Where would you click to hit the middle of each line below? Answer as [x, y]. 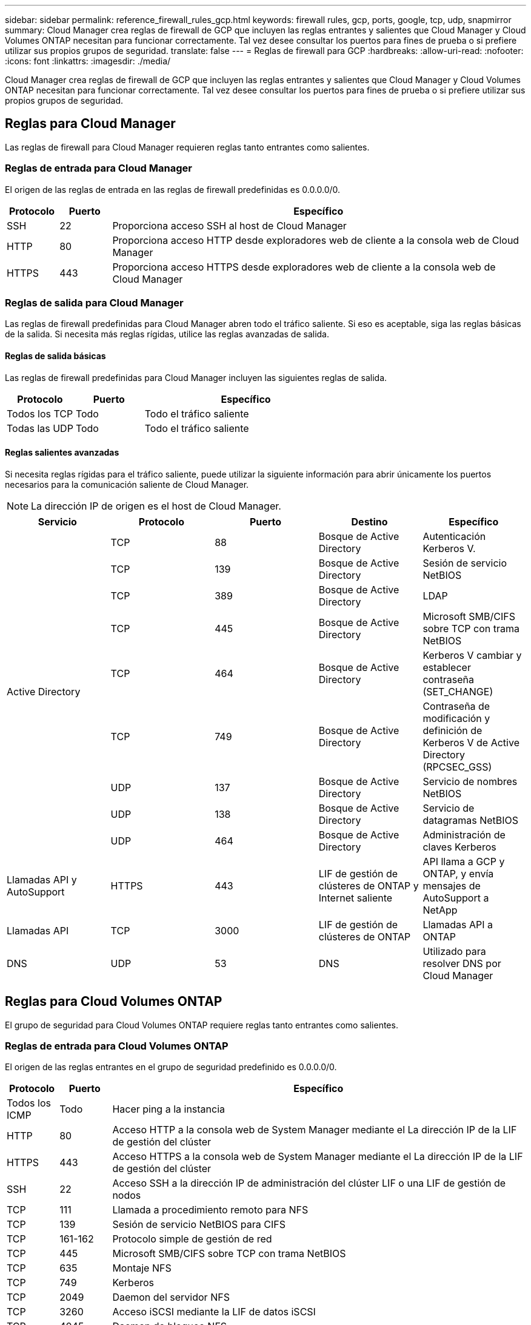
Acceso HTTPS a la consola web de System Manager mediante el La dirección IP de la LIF [318, 1157]
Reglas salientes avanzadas [62, 453]
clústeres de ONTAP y [369, 885]
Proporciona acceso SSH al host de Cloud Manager [229, 225]
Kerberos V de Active [471, 742]
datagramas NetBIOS [471, 820]
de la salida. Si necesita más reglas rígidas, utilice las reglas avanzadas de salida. [167, 334]
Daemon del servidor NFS [171, 1297]
